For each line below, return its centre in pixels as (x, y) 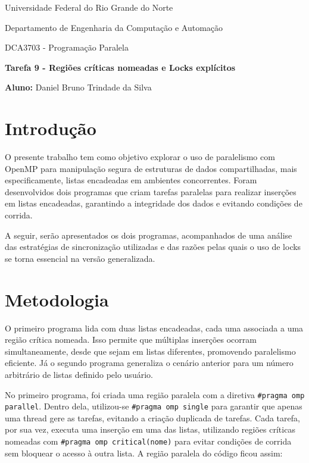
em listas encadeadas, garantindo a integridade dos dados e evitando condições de (154, 203)
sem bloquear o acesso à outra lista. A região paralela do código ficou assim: (144, 453)
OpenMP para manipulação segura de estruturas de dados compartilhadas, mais (151, 168)
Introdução (51, 128)
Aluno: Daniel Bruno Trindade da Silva (78, 87)
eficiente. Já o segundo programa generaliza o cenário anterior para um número (149, 363)
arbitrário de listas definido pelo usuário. (79, 374)
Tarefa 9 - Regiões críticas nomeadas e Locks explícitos (120, 67)
